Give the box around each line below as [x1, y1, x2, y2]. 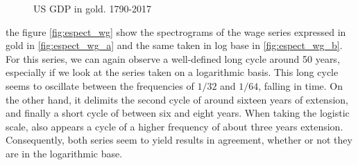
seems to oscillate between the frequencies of [6, 78, 194, 93]
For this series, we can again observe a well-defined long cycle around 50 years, [6, 51, 340, 66]
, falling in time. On [258, 78, 343, 93]
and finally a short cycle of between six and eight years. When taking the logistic [6, 106, 350, 120]
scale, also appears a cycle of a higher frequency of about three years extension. [6, 119, 343, 133]
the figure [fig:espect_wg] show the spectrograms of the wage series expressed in [6, 24, 346, 39]
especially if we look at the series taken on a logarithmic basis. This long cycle [6, 65, 339, 79]
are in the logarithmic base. [6, 146, 123, 160]
